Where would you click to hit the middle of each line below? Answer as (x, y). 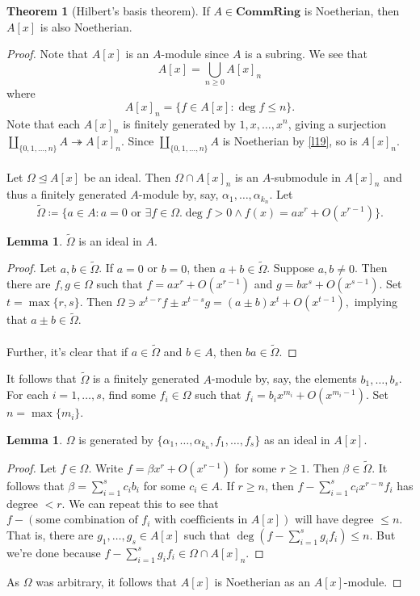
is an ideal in (110, 240)
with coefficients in (201, 520)
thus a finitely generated (67, 194)
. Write (106, 467)
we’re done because (54, 552)
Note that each (43, 123)
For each (27, 395)
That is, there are (50, 534)
